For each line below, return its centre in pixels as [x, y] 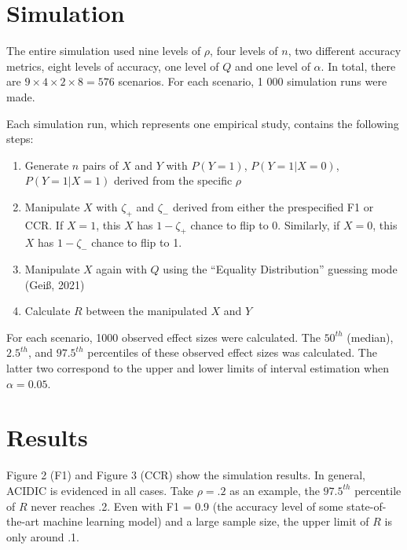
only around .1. [43, 536]
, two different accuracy [345, 51]
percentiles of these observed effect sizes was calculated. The [232, 352]
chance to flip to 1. [137, 242]
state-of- [367, 506]
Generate [47, 165]
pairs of [100, 165]
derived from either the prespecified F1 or [273, 206]
